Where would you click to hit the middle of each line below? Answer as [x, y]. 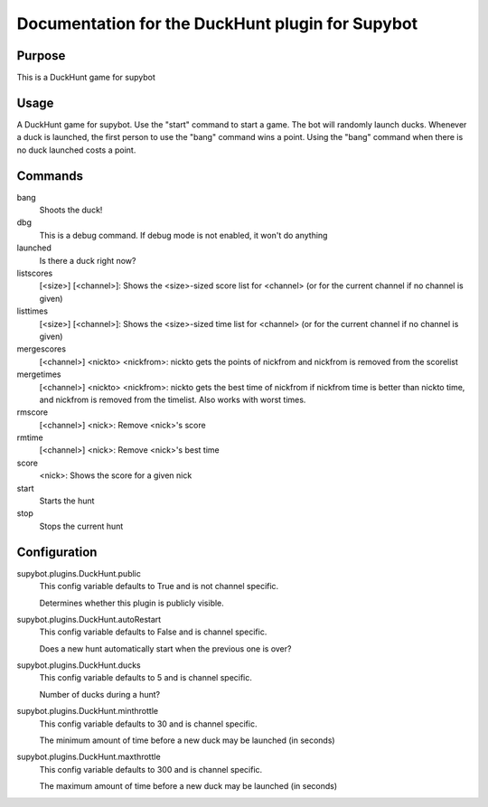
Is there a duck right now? [88, 260]
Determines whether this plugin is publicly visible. [132, 603]
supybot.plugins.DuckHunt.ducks [79, 665]
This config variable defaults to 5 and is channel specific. [146, 678]
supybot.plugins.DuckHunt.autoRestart [89, 619]
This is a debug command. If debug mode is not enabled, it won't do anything [183, 235]
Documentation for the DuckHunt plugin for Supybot [217, 23]
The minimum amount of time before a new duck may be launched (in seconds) [187, 740]
